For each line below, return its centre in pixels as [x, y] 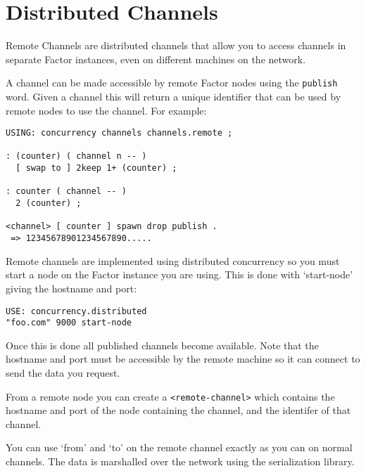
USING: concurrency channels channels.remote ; [119, 133]
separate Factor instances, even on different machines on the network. [156, 59]
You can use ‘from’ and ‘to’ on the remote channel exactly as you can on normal [179, 447]
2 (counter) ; [49, 203]
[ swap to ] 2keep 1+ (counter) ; [96, 168]
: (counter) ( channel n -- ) [76, 156]
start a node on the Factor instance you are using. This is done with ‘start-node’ [179, 274]
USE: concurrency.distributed [76, 311]
